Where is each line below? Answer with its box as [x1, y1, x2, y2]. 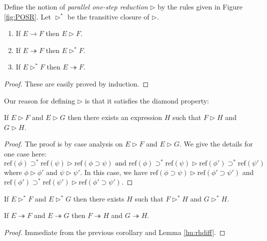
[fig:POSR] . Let [4, 11, 51, 21]
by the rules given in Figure [157, 1, 242, 11]
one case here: [4, 148, 46, 158]
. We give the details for [179, 138, 253, 149]
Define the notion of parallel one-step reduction [4, 1, 148, 11]
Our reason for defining [4, 95, 75, 105]
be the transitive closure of [67, 11, 149, 21]
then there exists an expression [67, 112, 162, 122]
